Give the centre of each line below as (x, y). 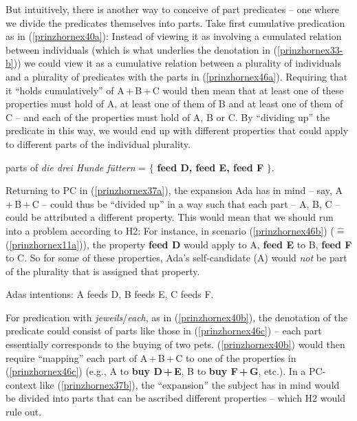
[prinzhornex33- (310, 49)
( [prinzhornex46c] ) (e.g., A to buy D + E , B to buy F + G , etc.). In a (156, 371)
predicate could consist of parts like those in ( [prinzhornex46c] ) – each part (164, 331)
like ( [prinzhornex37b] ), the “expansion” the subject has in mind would (190, 384)
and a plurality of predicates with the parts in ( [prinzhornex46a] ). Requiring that (177, 76)
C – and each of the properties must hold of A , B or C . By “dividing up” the (168, 117)
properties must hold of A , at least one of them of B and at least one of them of (174, 104)
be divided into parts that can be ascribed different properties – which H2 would (175, 398)
